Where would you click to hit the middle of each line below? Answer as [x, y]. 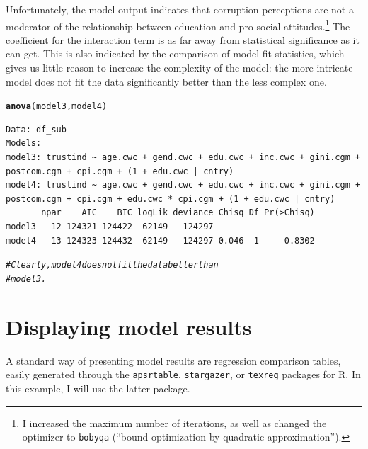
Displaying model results [129, 326]
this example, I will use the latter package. [98, 388]
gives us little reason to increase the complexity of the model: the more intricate [179, 68]
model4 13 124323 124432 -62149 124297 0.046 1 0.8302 [160, 240]
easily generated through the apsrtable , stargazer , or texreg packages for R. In [183, 374]
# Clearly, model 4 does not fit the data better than [112, 265]
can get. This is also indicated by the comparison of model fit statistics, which [175, 53]
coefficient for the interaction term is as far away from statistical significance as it [183, 39]
